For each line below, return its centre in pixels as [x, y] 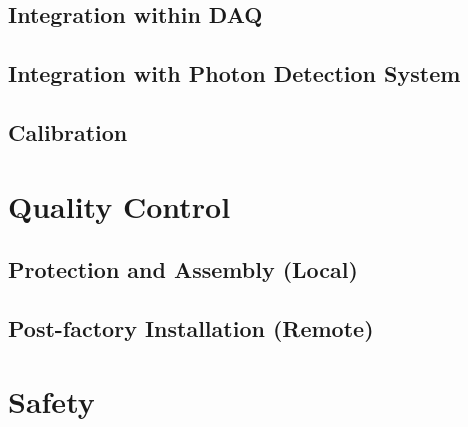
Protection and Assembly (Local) [183, 269]
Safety [51, 401]
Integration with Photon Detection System [234, 73]
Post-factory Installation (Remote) [191, 327]
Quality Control [119, 205]
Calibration [68, 131]
